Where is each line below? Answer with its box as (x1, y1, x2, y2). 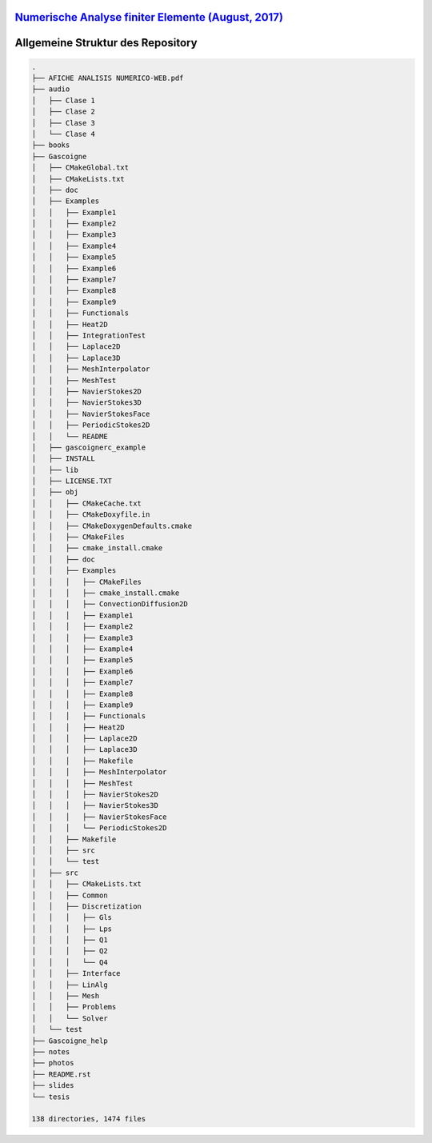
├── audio (31, 85, 70, 94)
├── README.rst (31, 1069, 91, 1079)
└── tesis (31, 1092, 70, 1101)
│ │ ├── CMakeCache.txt (31, 498, 142, 508)
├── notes (31, 1048, 70, 1056)
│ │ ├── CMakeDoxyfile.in (31, 510, 150, 519)
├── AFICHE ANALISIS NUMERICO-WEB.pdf (31, 74, 184, 83)
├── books (31, 141, 70, 150)
